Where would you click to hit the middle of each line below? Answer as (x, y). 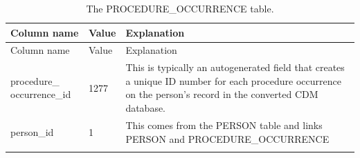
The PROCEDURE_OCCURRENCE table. (180, 8)
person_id (32, 131)
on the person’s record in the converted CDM (222, 94)
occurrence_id (41, 94)
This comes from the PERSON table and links (224, 125)
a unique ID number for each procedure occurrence (233, 80)
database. (146, 108)
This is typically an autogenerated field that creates (235, 67)
